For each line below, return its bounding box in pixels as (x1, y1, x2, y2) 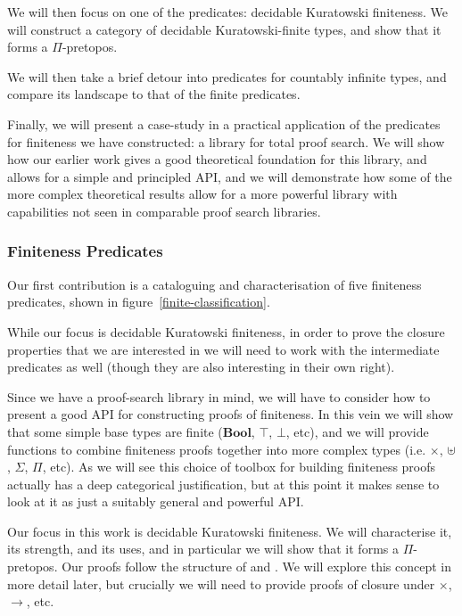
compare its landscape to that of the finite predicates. (7, 85, 301, 103)
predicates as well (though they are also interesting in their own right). (7, 357, 395, 376)
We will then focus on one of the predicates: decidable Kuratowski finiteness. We (7, 3, 448, 21)
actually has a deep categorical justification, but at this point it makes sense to (7, 474, 440, 493)
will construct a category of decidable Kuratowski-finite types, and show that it (7, 20, 441, 38)
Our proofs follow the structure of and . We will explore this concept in (62, 557, 451, 576)
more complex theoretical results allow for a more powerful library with (7, 185, 398, 203)
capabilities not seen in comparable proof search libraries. (7, 201, 321, 220)
